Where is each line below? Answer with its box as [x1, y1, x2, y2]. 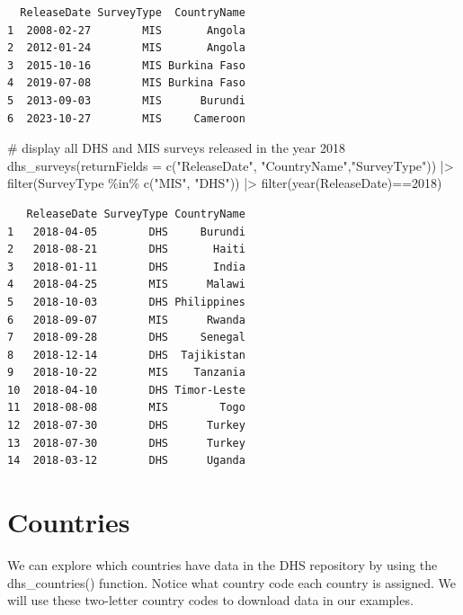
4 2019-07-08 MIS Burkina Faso [7, 76, 245, 90]
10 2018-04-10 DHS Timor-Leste [7, 383, 245, 397]
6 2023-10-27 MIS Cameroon [7, 111, 245, 125]
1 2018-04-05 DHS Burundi [7, 225, 245, 238]
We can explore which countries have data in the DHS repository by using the [7, 555, 438, 574]
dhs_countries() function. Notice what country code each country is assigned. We [7, 573, 457, 592]
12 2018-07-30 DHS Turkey [7, 419, 245, 432]
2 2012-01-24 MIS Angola [7, 41, 245, 55]
